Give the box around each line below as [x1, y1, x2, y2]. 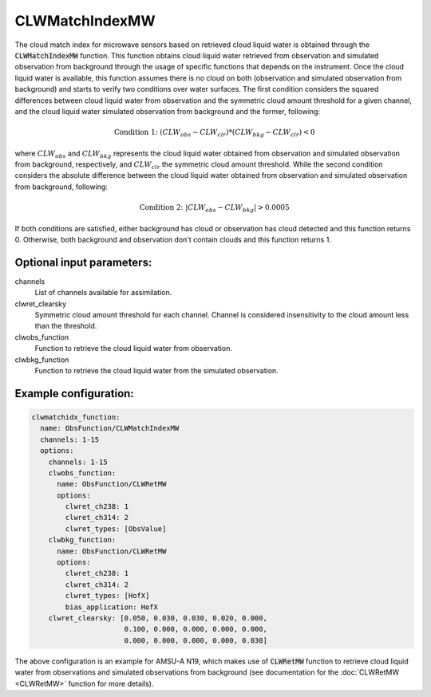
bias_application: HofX [65, 602, 159, 612]
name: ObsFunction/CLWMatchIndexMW [40, 423, 180, 433]
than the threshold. [34, 321, 97, 331]
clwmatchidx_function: [31, 412, 121, 422]
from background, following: [14, 182, 108, 191]
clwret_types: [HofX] [65, 591, 150, 601]
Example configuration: [14, 387, 135, 400]
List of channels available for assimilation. [34, 288, 172, 297]
